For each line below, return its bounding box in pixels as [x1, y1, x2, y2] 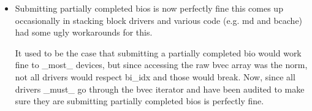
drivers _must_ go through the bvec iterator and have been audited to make [15, 82, 305, 95]
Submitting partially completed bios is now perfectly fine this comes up [15, 2, 283, 14]
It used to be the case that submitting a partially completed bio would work [15, 46, 302, 59]
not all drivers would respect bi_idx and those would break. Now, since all [15, 70, 295, 83]
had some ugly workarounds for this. [15, 26, 153, 39]
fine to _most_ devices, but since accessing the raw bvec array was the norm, [15, 58, 308, 71]
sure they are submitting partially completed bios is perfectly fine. [15, 94, 264, 107]
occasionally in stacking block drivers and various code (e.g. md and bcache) [15, 13, 303, 26]
